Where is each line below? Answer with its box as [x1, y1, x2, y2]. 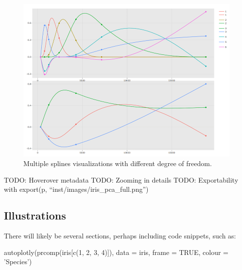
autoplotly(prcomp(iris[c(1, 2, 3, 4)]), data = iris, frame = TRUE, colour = [4, 247, 228, 257]
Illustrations [4, 208, 66, 223]
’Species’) [4, 256, 32, 267]
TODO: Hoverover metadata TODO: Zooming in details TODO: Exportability [4, 174, 239, 185]
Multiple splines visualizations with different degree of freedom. [23, 158, 212, 168]
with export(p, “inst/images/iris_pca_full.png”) [4, 184, 149, 194]
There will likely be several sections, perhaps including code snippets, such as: [4, 230, 236, 240]
